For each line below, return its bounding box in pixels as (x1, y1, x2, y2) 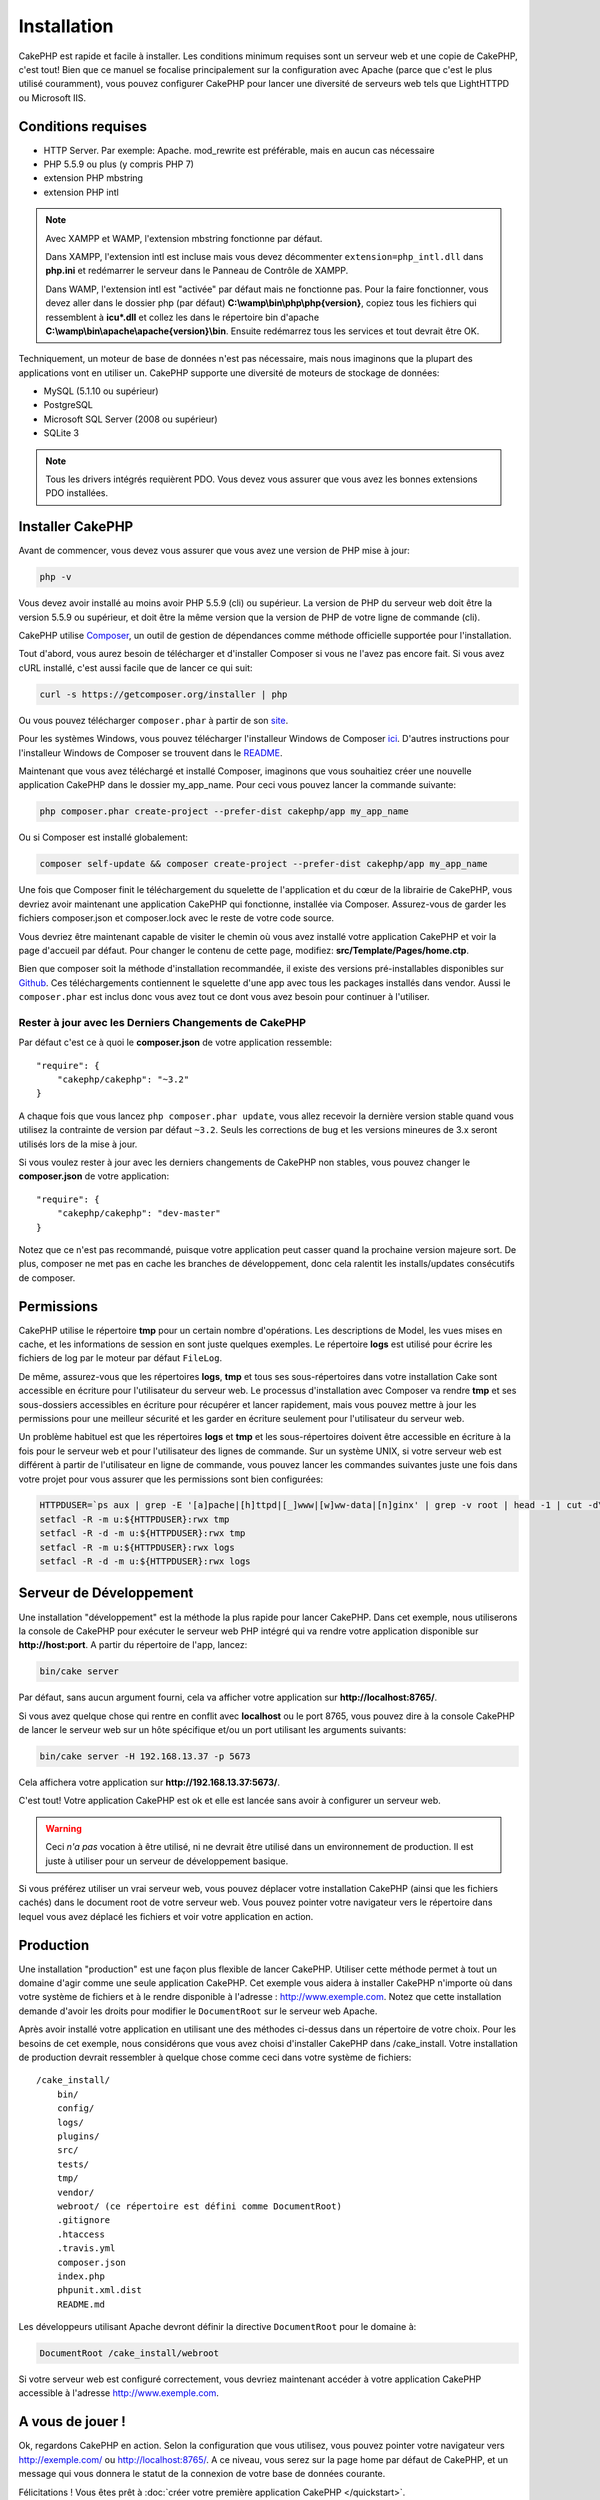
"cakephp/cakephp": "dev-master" (56, 1208, 222, 1219)
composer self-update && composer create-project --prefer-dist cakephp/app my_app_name (39, 858, 489, 870)
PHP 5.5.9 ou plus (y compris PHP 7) (43, 158, 195, 170)
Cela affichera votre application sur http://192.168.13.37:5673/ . (18, 1776, 280, 1789)
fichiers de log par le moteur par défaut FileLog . (18, 1352, 223, 1364)
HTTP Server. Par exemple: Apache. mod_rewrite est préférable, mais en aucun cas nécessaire (43, 144, 435, 156)
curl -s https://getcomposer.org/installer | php (39, 688, 288, 700)
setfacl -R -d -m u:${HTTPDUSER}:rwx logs (39, 1556, 251, 1567)
